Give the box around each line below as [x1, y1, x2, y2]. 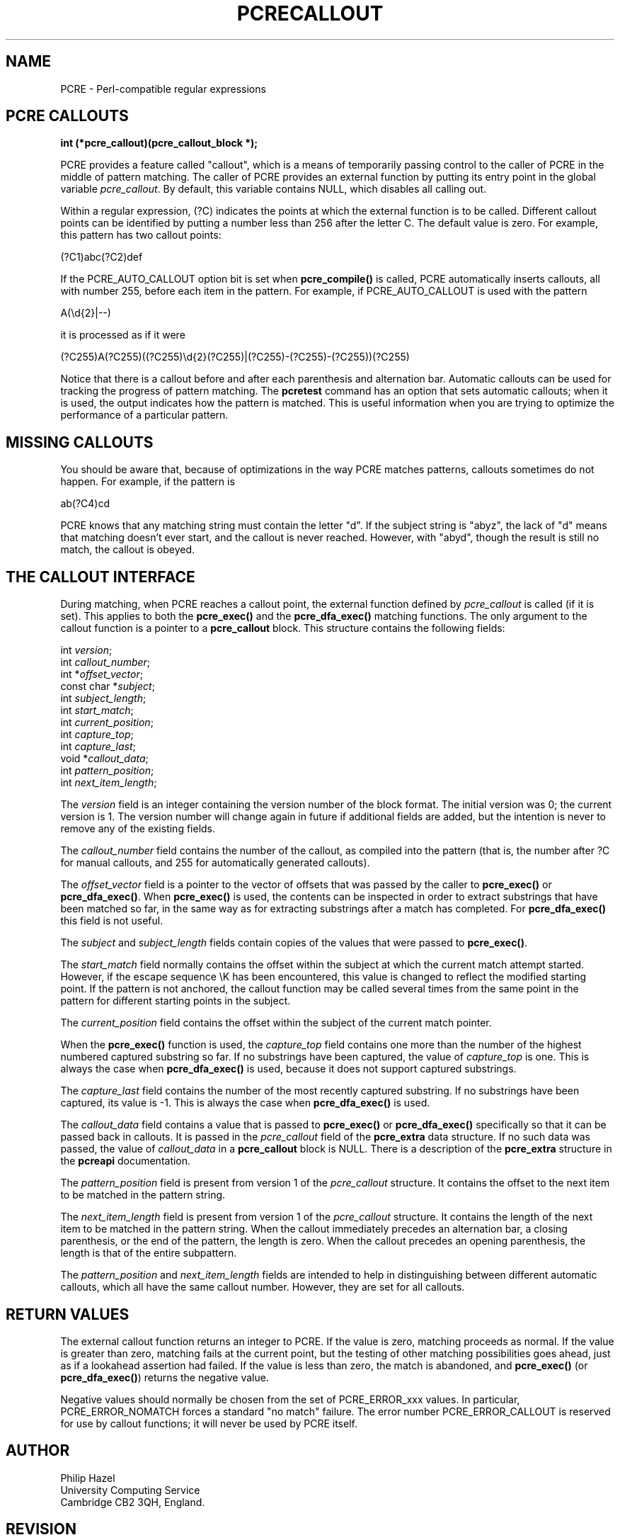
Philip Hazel [60, 1471, 115, 1484]
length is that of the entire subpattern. [60, 1247, 237, 1259]
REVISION [6, 1520, 76, 1539]
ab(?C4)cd [60, 497, 110, 510]
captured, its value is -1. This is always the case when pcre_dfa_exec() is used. [60, 1097, 430, 1109]
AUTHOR [6, 1442, 70, 1460]
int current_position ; [60, 716, 154, 729]
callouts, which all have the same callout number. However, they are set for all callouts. [60, 1281, 465, 1293]
